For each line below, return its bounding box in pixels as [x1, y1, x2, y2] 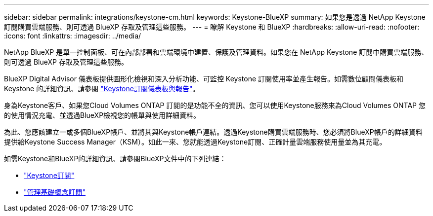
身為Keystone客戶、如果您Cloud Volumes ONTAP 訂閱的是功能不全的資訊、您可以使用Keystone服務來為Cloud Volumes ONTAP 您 [4, 101, 426, 109]
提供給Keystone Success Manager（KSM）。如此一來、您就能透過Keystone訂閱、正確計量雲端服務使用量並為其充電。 [4, 138, 387, 146]
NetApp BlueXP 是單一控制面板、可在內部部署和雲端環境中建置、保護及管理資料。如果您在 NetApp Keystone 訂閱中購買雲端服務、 [4, 48, 429, 56]
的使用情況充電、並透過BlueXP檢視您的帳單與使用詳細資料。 [4, 111, 201, 119]
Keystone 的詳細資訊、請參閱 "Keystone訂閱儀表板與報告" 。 [4, 84, 200, 93]
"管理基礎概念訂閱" [24, 188, 86, 196]
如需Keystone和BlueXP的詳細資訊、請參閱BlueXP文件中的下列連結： [4, 154, 226, 163]
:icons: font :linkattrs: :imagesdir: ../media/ [4, 32, 141, 40]
